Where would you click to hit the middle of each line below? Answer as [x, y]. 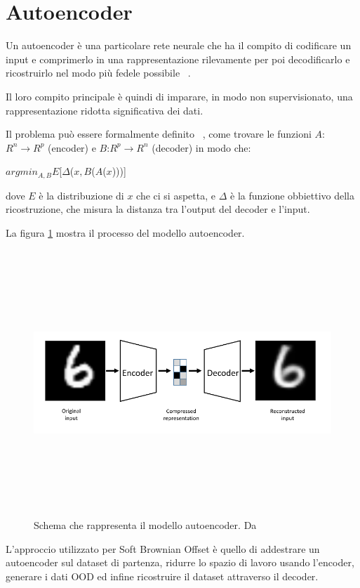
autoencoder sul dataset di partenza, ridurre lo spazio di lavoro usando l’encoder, [180, 562]
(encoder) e [72, 147]
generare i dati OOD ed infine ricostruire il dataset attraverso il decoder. [162, 576]
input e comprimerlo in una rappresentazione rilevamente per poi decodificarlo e [178, 59]
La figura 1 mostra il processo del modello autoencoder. [125, 232]
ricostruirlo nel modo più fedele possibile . [98, 73]
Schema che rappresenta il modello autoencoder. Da [145, 525]
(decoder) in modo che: [201, 147]
